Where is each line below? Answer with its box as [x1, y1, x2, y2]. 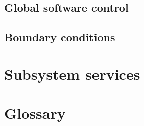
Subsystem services [4, 63, 140, 84]
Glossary [4, 103, 66, 123]
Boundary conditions [4, 29, 115, 45]
